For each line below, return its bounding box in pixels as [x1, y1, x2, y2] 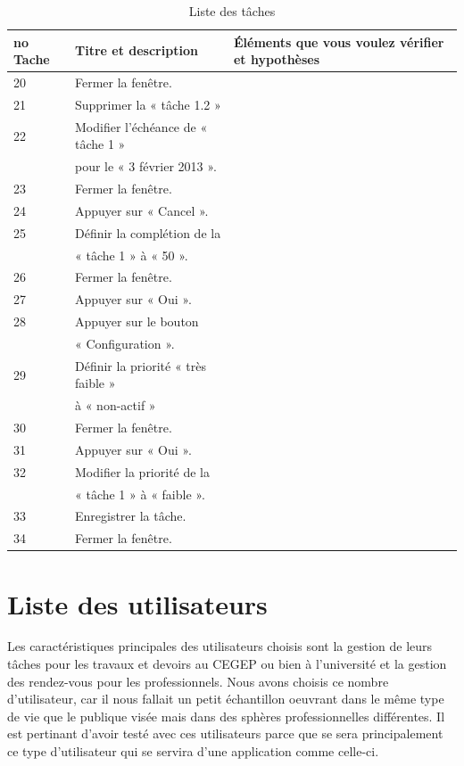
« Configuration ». [74, 334, 175, 352]
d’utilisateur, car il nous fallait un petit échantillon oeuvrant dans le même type [7, 689, 444, 708]
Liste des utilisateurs [7, 585, 268, 622]
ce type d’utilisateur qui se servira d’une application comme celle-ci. [7, 742, 379, 761]
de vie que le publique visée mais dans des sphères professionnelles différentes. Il [7, 706, 445, 725]
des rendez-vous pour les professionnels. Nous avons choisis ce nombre [7, 671, 389, 690]
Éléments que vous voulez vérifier [233, 32, 444, 51]
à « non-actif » [74, 396, 156, 415]
